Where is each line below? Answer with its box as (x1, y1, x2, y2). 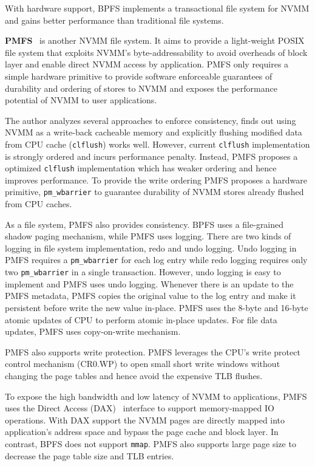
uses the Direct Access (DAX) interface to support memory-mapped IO (5, 402, 274, 414)
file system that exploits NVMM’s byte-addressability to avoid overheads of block (5, 46, 308, 58)
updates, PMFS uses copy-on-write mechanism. (5, 325, 181, 338)
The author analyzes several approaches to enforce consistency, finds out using (5, 114, 296, 126)
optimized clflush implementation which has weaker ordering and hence (5, 162, 277, 174)
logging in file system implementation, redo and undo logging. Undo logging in (5, 241, 297, 254)
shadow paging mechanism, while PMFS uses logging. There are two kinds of (5, 230, 291, 242)
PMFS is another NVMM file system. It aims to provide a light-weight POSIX (5, 34, 305, 47)
